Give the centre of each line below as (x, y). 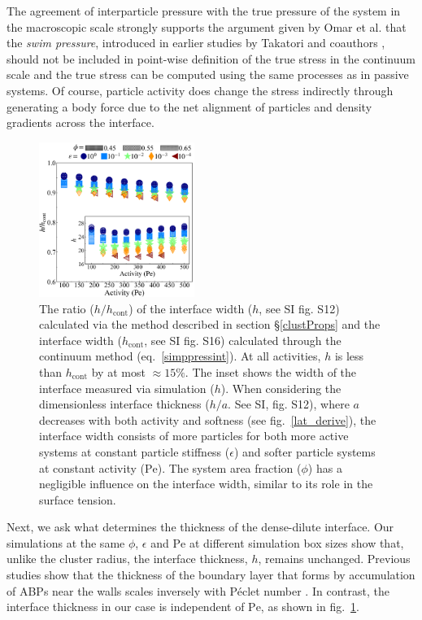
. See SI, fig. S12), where (289, 404)
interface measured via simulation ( (127, 388)
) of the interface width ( (191, 308)
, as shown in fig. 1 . (310, 607)
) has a (325, 467)
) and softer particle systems (305, 451)
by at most (118, 371)
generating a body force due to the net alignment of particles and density (189, 106)
